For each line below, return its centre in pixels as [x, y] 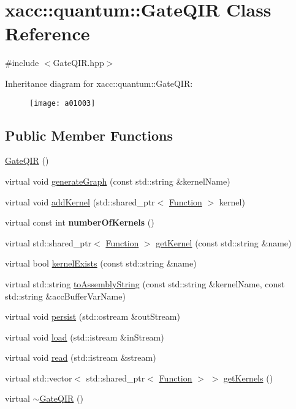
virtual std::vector [39, 378]
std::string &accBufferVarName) [65, 296]
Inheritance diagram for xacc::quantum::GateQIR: [99, 83]
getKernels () [248, 378]
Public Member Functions [89, 135]
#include [22, 63]
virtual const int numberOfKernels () [80, 222]
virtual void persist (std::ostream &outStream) [93, 316]
